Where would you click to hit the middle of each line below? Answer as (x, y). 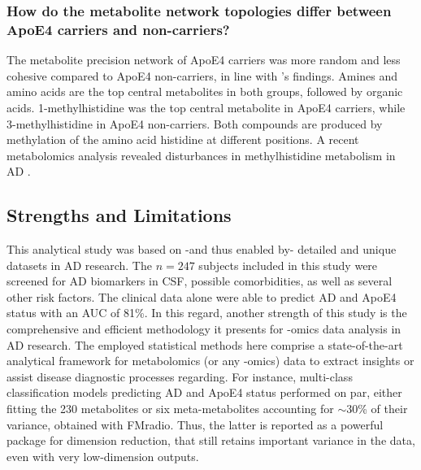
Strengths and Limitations (119, 215)
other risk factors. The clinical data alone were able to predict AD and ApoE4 (202, 296)
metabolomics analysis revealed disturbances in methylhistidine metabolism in (201, 155)
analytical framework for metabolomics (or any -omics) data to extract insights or (210, 361)
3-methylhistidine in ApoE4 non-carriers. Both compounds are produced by (195, 123)
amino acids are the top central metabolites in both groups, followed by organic (205, 91)
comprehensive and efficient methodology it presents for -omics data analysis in (204, 329)
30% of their (377, 409)
